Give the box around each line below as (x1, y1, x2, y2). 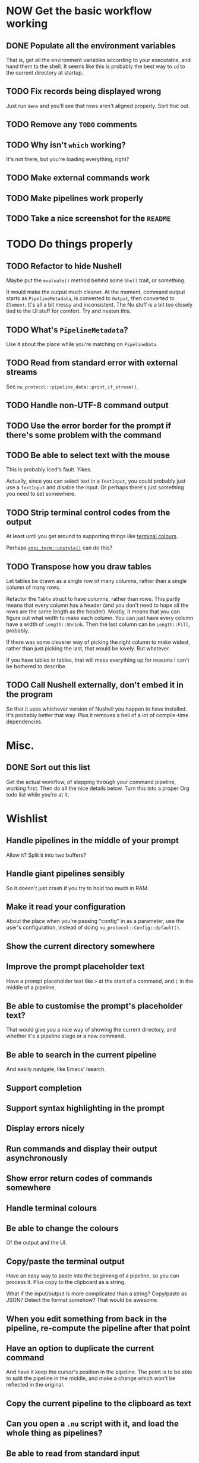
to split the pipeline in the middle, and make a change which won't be (6, 1375, 176, 1382)
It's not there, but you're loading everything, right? (6, 156, 129, 163)
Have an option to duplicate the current (6, 1344, 154, 1354)
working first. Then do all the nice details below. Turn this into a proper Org (6, 785, 189, 792)
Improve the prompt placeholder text (6, 962, 145, 972)
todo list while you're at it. (6, 791, 70, 798)
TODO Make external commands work (6, 173, 150, 183)
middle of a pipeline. (6, 983, 56, 991)
